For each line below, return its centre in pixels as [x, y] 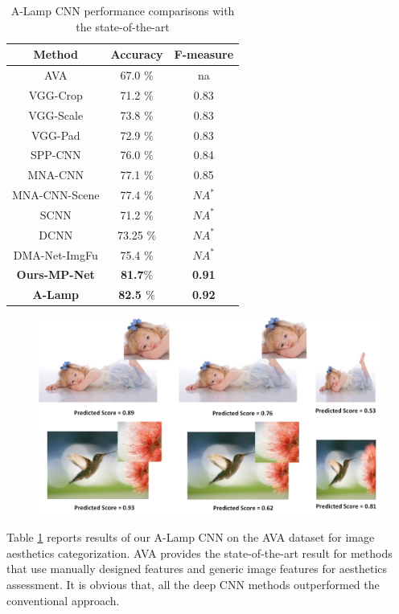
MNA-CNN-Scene [56, 195]
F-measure [204, 54]
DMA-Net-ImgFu [56, 254]
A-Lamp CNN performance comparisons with [123, 10]
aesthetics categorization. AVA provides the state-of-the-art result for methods [199, 553]
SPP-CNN [56, 155]
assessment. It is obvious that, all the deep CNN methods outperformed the [193, 584]
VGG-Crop [56, 94]
